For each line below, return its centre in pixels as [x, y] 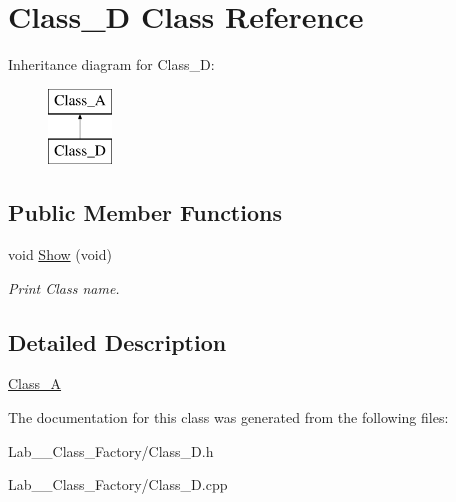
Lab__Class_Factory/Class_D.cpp [118, 484]
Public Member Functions [145, 212]
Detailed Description [117, 341]
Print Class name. [64, 287]
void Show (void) [60, 254]
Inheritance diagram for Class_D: [111, 64]
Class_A [35, 383]
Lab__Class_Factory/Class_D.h [111, 450]
